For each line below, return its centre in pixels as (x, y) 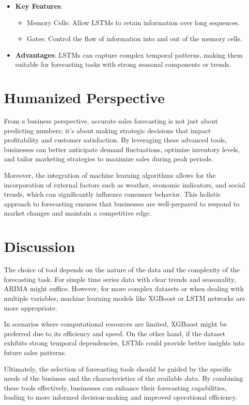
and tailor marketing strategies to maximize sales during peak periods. (109, 159)
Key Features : (39, 6)
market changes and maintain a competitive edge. (78, 213)
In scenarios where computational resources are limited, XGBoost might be (116, 324)
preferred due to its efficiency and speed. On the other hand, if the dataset (115, 333)
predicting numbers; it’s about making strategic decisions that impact (108, 130)
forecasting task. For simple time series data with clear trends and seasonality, (120, 279)
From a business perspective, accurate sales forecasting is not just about (111, 121)
